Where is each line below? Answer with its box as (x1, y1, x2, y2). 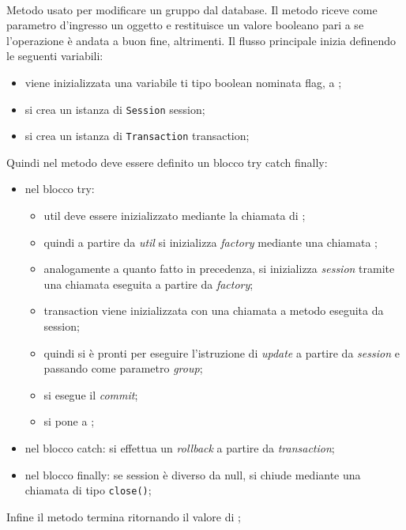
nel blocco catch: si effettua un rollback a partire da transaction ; (24, 440, 335, 456)
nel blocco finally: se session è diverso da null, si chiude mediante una (24, 466, 361, 483)
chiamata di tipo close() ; (24, 482, 152, 498)
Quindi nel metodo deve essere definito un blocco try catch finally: (6, 153, 328, 170)
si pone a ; (43, 413, 95, 430)
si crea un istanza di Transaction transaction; (24, 127, 250, 144)
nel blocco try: (24, 180, 95, 197)
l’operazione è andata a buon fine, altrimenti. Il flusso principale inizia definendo (6, 32, 397, 48)
